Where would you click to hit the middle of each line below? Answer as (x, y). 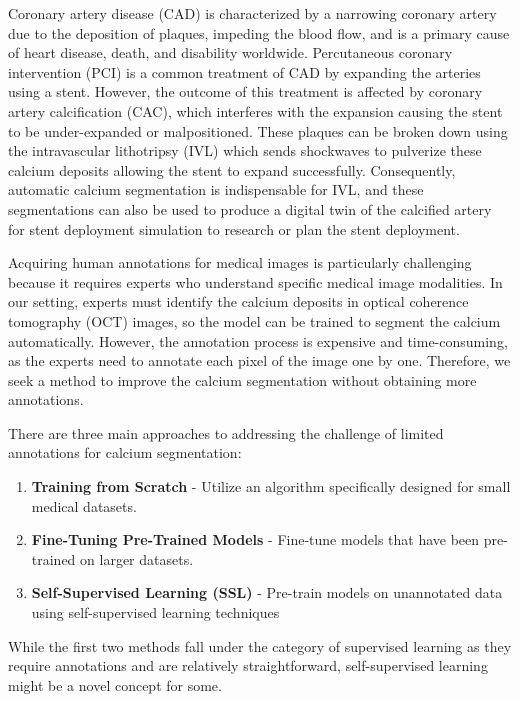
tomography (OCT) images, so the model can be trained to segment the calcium (254, 320)
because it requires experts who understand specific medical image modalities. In (255, 281)
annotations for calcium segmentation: (125, 452)
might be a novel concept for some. (115, 684)
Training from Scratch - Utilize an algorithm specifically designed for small (271, 486)
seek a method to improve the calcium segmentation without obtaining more (242, 379)
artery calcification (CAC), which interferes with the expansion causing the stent (255, 110)
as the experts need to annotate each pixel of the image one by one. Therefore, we (259, 360)
